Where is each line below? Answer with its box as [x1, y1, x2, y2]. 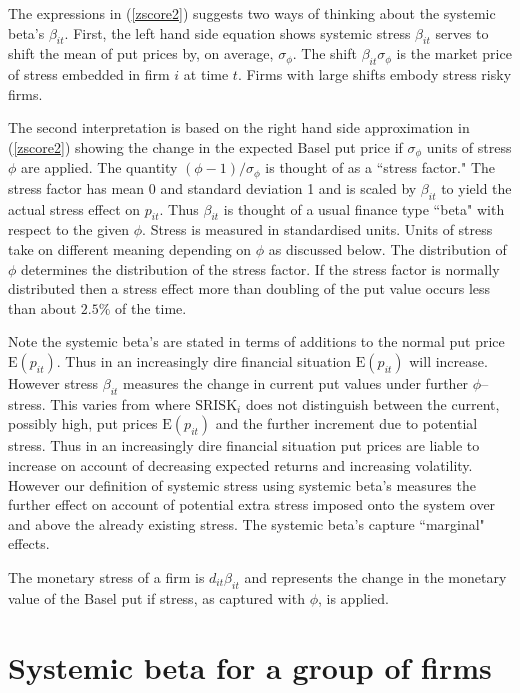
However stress [8, 373, 99, 394]
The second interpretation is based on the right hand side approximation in [8, 117, 470, 138]
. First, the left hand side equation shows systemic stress [64, 22, 411, 43]
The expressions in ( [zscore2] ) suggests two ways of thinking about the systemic [8, 3, 496, 23]
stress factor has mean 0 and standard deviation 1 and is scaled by [8, 177, 417, 198]
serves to [435, 22, 489, 43]
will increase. [409, 351, 488, 372]
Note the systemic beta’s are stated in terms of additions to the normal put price [8, 331, 505, 352]
